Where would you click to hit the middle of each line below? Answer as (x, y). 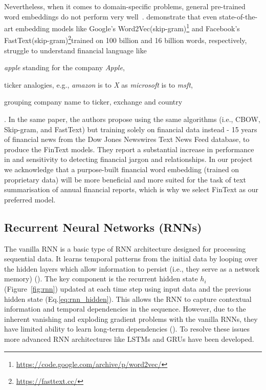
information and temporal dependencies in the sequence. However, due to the (125, 309)
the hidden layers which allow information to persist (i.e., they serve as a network (132, 268)
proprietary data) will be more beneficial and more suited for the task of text (125, 179)
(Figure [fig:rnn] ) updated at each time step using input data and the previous (128, 288)
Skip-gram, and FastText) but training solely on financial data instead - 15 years (131, 129)
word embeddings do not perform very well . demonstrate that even (111, 16)
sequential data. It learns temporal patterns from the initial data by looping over (131, 259)
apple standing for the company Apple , (64, 67)
